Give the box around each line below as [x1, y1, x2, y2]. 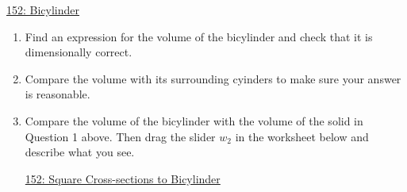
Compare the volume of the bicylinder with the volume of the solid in [25, 112, 363, 129]
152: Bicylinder [6, 2, 80, 17]
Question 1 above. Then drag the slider [25, 128, 216, 144]
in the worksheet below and [235, 128, 369, 144]
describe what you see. [25, 144, 135, 160]
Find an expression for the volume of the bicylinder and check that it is [25, 28, 373, 44]
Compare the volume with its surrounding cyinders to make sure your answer [25, 70, 401, 86]
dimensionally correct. [25, 44, 132, 60]
